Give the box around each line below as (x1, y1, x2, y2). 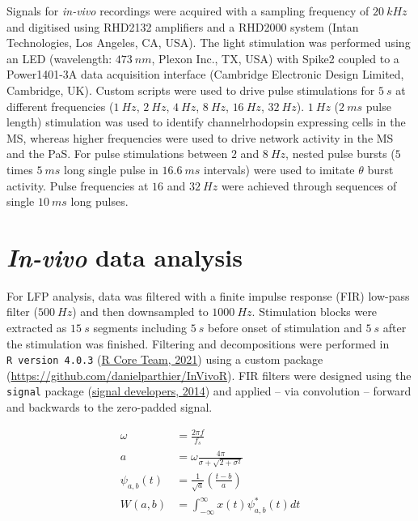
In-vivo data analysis (6, 240, 243, 274)
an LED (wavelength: (6, 49, 112, 66)
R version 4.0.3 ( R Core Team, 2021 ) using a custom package (6, 351, 323, 368)
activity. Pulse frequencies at (6, 177, 149, 194)
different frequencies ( (6, 97, 114, 114)
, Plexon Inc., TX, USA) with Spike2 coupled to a (151, 49, 399, 66)
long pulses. (70, 193, 129, 210)
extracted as (6, 319, 67, 336)
